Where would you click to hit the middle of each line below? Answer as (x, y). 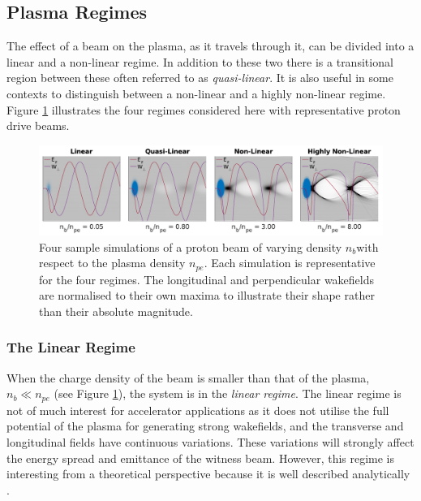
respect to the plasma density (112, 263)
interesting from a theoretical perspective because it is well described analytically (208, 474)
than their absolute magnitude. (116, 311)
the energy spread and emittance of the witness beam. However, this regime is (201, 458)
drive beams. (38, 125)
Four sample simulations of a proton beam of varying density (191, 246)
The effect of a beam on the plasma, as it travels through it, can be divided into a (210, 46)
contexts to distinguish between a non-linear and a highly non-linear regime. (196, 93)
